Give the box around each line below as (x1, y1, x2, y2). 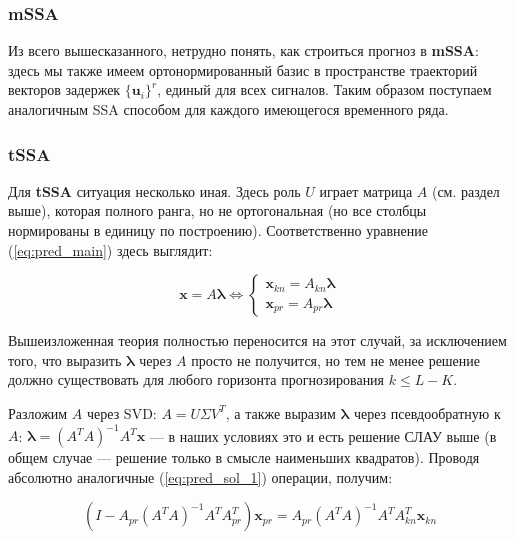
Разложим (8, 402, 68, 423)
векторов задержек (8, 79, 121, 100)
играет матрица (319, 180, 413, 201)
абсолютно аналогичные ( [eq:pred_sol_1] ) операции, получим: (8, 466, 393, 487)
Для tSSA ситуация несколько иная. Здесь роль (8, 180, 301, 201)
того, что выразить (8, 349, 122, 370)
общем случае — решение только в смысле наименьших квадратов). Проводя (8, 447, 480, 468)
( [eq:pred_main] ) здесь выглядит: (8, 239, 213, 260)
